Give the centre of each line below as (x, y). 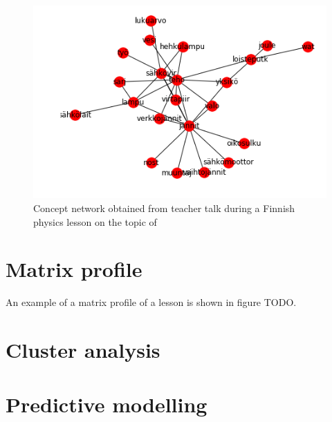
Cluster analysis (83, 350)
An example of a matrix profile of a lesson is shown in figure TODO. (151, 302)
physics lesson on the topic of (95, 221)
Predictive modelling (107, 404)
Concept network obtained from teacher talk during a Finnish (164, 208)
